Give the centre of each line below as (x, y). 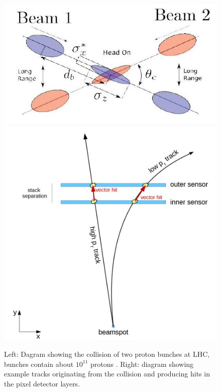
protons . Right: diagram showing (142, 364)
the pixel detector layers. (42, 384)
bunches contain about (39, 364)
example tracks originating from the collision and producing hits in (107, 374)
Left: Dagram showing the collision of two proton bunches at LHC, (107, 354)
